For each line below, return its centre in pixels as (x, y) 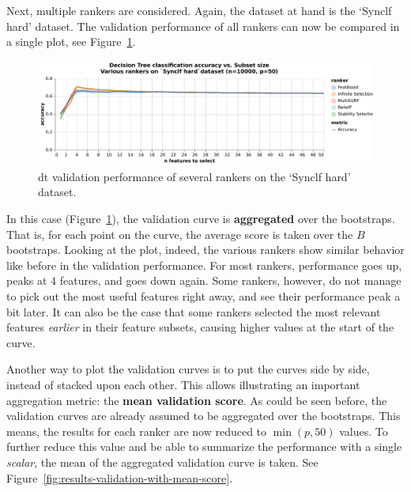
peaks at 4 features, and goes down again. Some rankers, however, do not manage (204, 280)
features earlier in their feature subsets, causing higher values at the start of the (200, 327)
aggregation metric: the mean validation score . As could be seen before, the (197, 400)
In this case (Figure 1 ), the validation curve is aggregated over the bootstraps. (201, 219)
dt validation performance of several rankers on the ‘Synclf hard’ (194, 176)
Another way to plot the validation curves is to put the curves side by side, (188, 369)
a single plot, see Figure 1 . (71, 42)
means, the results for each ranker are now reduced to (137, 431)
